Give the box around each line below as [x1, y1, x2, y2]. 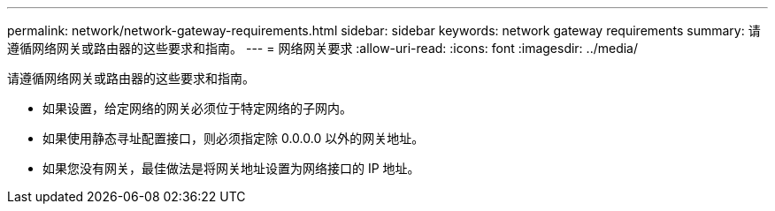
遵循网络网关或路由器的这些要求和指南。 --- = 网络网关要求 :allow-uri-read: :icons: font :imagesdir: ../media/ [7, 41, 639, 56]
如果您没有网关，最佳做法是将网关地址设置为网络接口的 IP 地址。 [42, 161, 420, 176]
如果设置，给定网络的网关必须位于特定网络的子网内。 [42, 101, 352, 116]
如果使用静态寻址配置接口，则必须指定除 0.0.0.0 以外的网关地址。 [42, 131, 425, 146]
